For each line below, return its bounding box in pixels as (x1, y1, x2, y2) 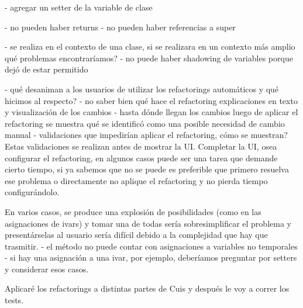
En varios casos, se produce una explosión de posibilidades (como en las (5, 205, 261, 217)
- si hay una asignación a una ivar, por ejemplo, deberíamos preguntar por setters (5, 251, 297, 264)
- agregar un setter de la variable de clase (5, 1, 153, 13)
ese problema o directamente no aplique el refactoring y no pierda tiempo (5, 174, 268, 186)
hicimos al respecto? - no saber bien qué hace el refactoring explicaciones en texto (5, 94, 298, 106)
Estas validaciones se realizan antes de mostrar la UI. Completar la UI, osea (5, 140, 277, 152)
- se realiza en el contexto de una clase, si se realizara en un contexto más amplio (5, 40, 295, 53)
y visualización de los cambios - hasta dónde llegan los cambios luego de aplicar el (5, 106, 298, 118)
